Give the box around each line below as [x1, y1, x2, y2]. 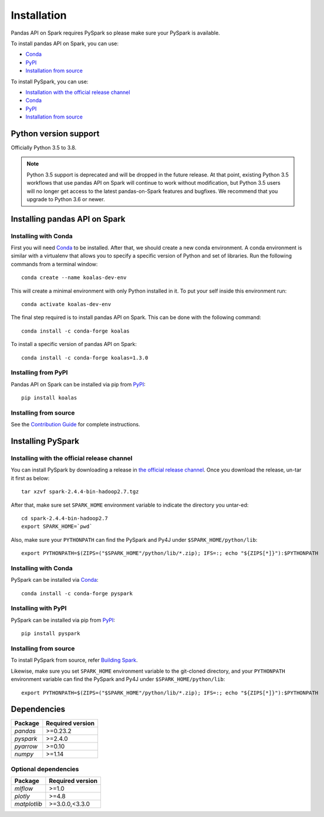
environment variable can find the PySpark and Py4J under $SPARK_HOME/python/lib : [11, 676, 225, 683]
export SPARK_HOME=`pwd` [21, 523, 93, 530]
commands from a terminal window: [11, 260, 98, 267]
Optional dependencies [11, 765, 79, 773]
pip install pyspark [21, 630, 80, 637]
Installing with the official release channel [11, 455, 133, 463]
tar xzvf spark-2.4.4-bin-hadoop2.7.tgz [21, 489, 139, 495]
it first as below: [11, 474, 50, 482]
